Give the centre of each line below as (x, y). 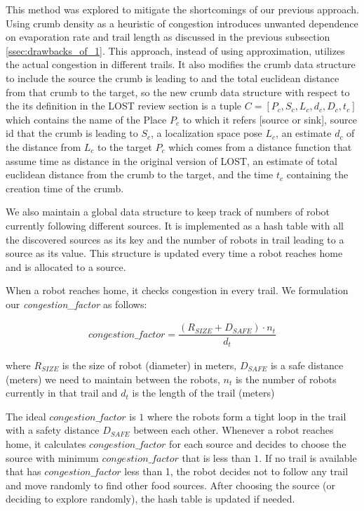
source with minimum (52, 457)
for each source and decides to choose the (258, 443)
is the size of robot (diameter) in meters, (149, 365)
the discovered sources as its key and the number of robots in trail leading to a (175, 239)
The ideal (26, 416)
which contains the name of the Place (86, 119)
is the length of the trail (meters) (203, 393)
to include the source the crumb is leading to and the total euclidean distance (173, 78)
